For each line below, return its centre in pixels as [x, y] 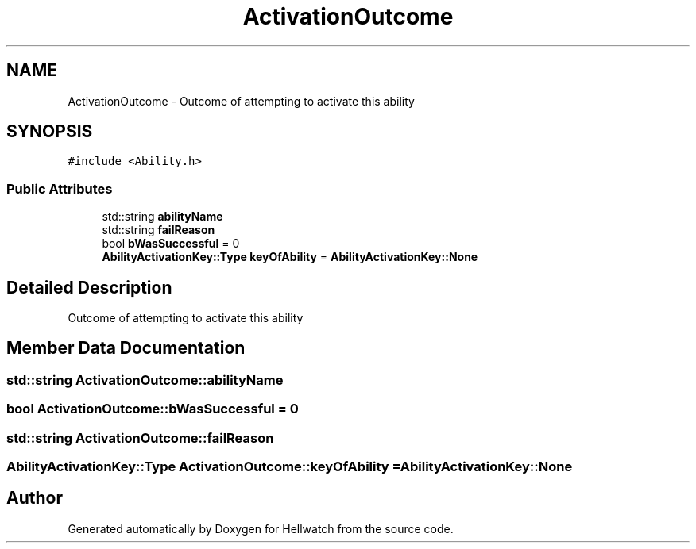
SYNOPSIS [50, 132]
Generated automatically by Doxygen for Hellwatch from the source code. [261, 528]
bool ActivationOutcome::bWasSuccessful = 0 [153, 409]
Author [35, 498]
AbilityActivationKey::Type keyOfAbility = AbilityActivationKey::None [290, 257]
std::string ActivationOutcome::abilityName [145, 380]
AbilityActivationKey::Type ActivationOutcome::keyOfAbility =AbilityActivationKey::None [290, 466]
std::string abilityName [162, 217]
